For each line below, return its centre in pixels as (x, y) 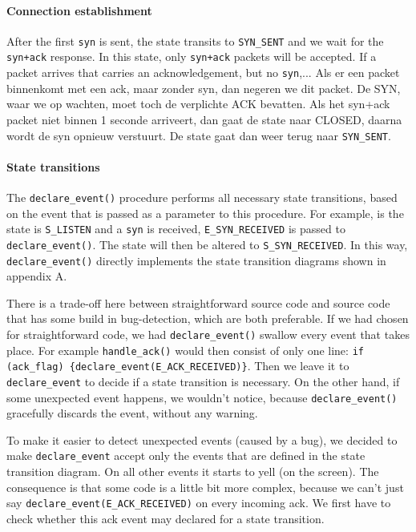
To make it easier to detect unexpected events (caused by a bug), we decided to (202, 439)
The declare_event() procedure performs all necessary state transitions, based (202, 197)
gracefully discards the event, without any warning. (132, 413)
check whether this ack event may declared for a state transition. (166, 518)
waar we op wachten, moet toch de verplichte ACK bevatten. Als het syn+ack (198, 104)
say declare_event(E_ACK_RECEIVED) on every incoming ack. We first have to (199, 503)
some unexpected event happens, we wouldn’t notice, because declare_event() (202, 397)
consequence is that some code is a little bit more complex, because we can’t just (205, 487)
